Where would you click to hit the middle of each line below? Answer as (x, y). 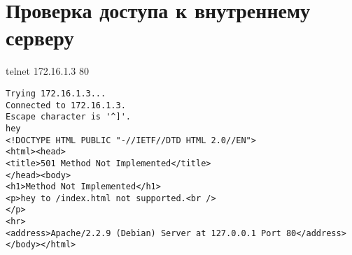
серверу (40, 37)
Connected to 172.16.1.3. (66, 105)
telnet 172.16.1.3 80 (47, 71)
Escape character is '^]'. (68, 117)
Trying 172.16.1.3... (56, 93)
